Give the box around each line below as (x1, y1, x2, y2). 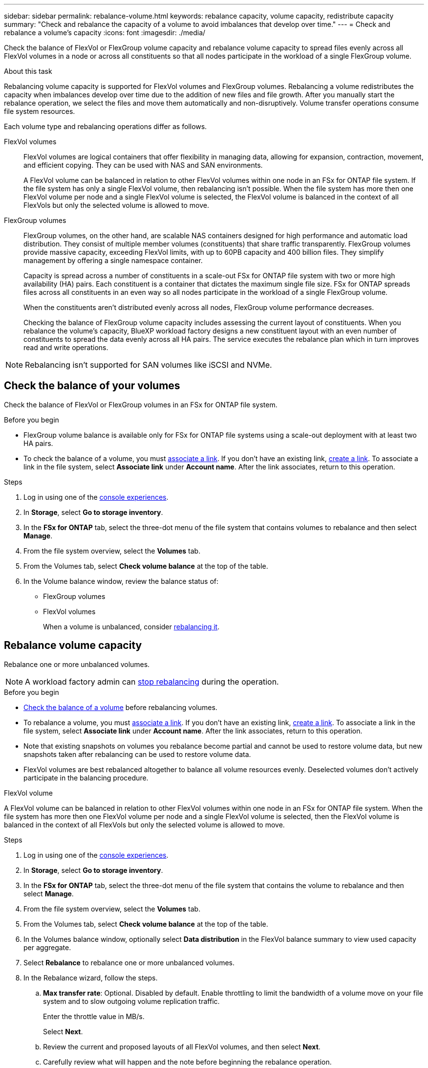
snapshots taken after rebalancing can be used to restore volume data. (23, 750, 251, 758)
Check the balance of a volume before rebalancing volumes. (23, 703, 217, 712)
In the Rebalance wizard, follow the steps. (23, 973, 158, 982)
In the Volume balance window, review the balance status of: (23, 577, 219, 585)
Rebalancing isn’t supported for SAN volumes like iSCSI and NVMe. (25, 360, 272, 370)
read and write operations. (23, 343, 108, 352)
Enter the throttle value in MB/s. (43, 1012, 145, 1021)
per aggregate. (23, 943, 71, 952)
